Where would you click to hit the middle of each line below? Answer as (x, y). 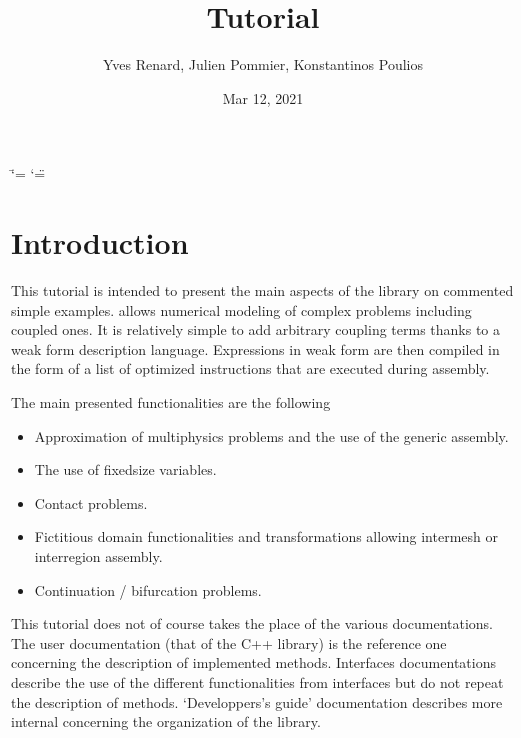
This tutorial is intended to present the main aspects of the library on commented (262, 290)
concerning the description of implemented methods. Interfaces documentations (253, 662)
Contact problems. (91, 502)
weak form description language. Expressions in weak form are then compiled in (255, 348)
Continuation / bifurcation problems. (148, 589)
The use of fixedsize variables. (125, 469)
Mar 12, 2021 (263, 97)
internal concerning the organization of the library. (166, 721)
